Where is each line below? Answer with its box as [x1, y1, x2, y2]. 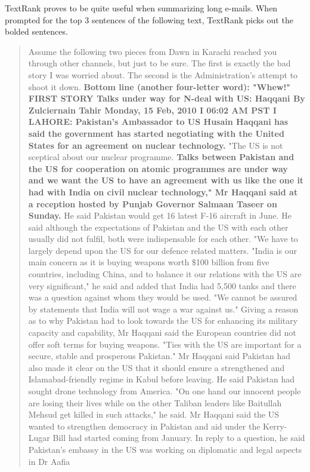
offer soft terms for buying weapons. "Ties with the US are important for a [28, 338, 302, 350]
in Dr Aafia [28, 455, 70, 467]
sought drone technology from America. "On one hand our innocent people [28, 385, 301, 397]
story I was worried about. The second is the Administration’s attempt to [28, 68, 298, 81]
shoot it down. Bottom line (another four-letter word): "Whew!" [28, 80, 291, 93]
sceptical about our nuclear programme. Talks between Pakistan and [28, 151, 294, 163]
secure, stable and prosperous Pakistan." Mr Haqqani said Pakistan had [28, 350, 290, 362]
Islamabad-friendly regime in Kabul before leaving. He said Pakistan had [28, 373, 295, 385]
